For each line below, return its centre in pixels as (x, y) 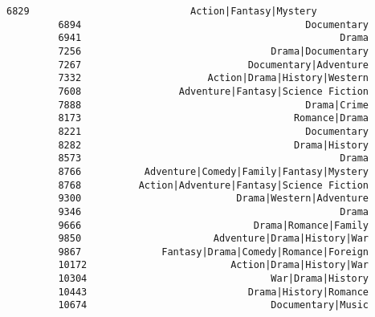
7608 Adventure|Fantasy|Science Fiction (214, 91)
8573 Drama (214, 158)
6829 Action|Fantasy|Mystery (162, 11)
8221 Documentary (214, 131)
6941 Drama (214, 38)
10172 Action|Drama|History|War (214, 265)
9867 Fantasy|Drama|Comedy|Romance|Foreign (214, 252)
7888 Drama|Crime (214, 105)
